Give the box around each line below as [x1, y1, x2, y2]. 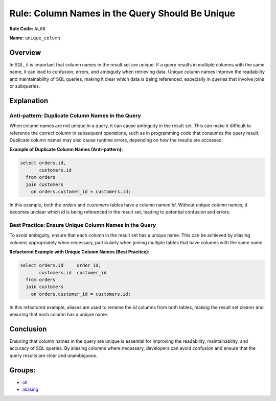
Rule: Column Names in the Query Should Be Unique [9, 8, 235, 19]
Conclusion [9, 324, 47, 333]
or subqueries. [9, 83, 40, 89]
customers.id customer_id [39, 270, 107, 275]
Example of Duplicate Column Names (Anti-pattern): [9, 146, 123, 153]
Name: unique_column [9, 35, 61, 41]
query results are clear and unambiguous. [9, 352, 98, 359]
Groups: [9, 366, 36, 374]
